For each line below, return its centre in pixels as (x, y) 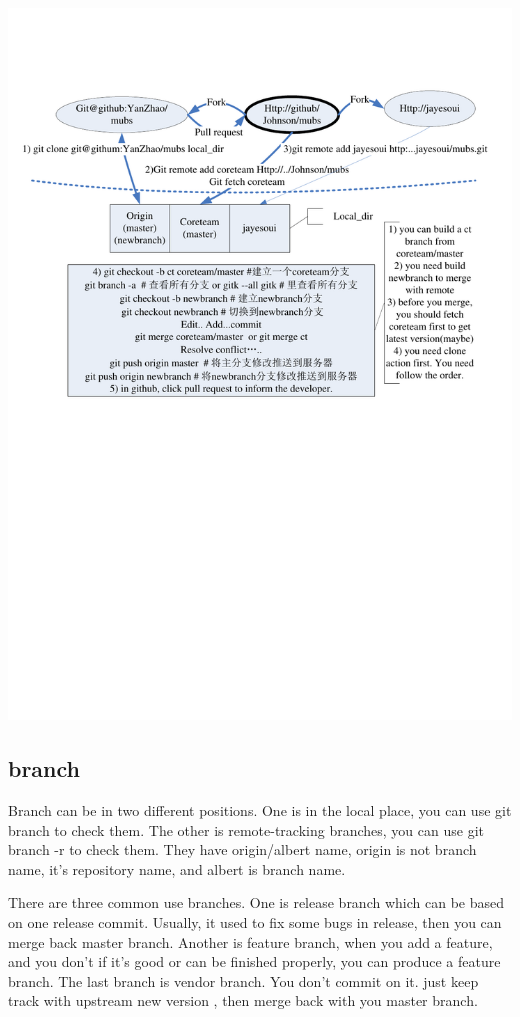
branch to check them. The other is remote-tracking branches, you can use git (246, 829)
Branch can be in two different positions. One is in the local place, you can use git (260, 809)
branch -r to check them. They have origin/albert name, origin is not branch (242, 849)
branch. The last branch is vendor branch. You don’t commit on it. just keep (243, 980)
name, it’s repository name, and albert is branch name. (177, 868)
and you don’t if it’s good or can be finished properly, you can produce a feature (254, 961)
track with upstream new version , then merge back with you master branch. (243, 1000)
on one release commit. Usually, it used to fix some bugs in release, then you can (255, 921)
